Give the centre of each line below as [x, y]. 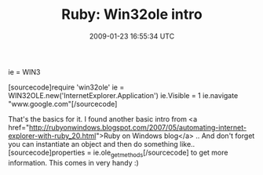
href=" [19, 127]
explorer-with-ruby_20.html [52, 136]
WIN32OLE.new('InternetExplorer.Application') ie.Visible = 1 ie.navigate [123, 95]
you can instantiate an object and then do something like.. [102, 144]
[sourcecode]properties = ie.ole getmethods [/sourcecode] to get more [118, 153]
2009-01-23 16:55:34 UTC [132, 36]
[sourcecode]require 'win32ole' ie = [66, 87]
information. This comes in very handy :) [73, 162]
